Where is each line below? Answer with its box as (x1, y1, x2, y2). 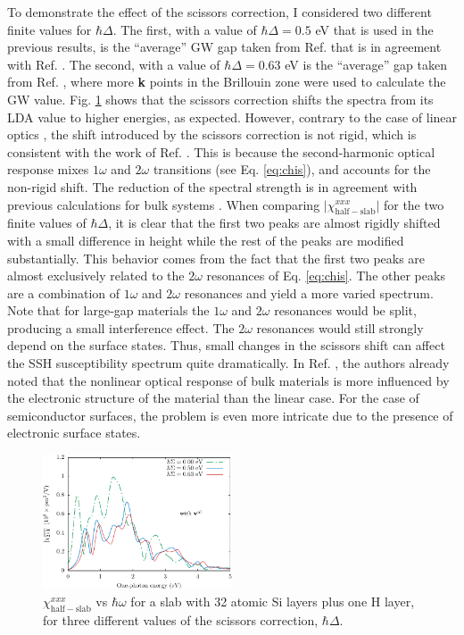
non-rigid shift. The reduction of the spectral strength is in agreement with (7, 177, 418, 196)
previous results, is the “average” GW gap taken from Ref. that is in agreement (7, 38, 442, 56)
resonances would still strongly (256, 318, 424, 337)
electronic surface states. (7, 423, 141, 442)
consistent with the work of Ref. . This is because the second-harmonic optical (7, 142, 435, 161)
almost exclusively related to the (7, 266, 185, 285)
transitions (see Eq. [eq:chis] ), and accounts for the (153, 160, 431, 179)
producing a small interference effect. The (7, 318, 235, 337)
